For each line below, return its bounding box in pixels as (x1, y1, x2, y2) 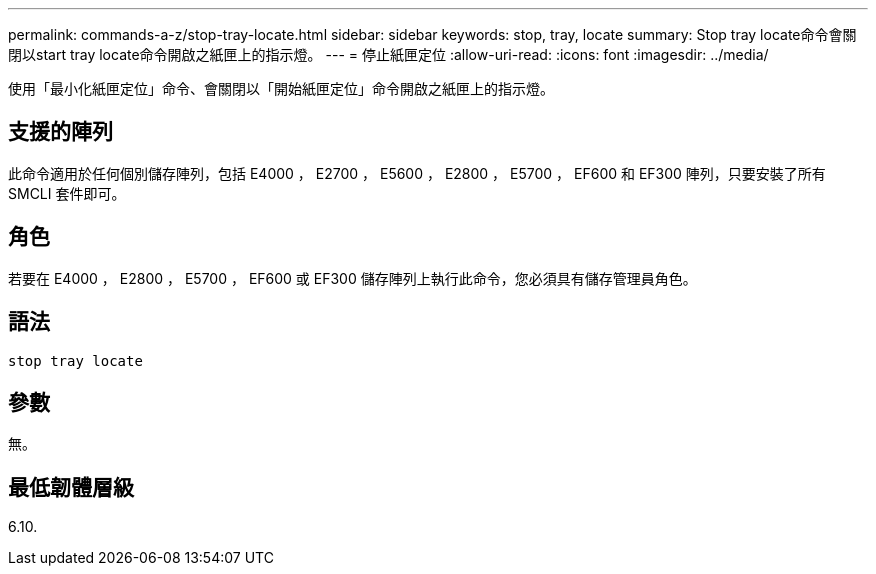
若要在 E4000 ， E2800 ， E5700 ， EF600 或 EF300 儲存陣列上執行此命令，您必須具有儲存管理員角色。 (8, 269, 697, 287)
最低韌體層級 (8, 474, 134, 500)
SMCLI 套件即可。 (8, 184, 126, 202)
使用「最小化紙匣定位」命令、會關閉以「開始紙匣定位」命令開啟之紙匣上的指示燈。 (8, 80, 554, 97)
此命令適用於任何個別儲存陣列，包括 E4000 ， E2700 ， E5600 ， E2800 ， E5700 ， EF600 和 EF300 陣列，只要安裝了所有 (8, 164, 826, 182)
